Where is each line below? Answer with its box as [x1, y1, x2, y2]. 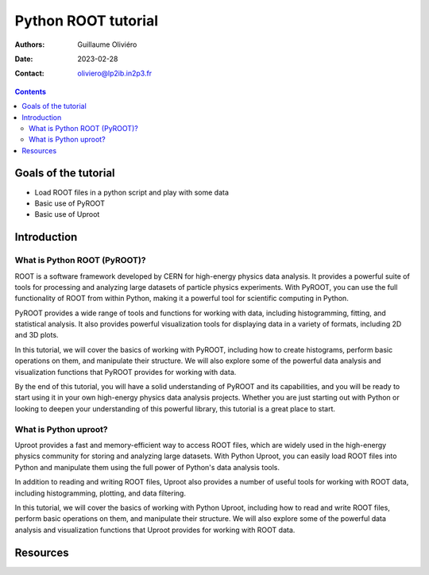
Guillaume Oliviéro [77, 40, 137, 49]
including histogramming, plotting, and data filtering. [14, 488, 187, 498]
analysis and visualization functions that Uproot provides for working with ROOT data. [14, 525, 296, 534]
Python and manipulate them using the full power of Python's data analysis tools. [14, 462, 280, 472]
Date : [14, 54, 33, 64]
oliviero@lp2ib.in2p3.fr [77, 68, 153, 79]
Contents [14, 87, 47, 96]
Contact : [14, 68, 45, 79]
